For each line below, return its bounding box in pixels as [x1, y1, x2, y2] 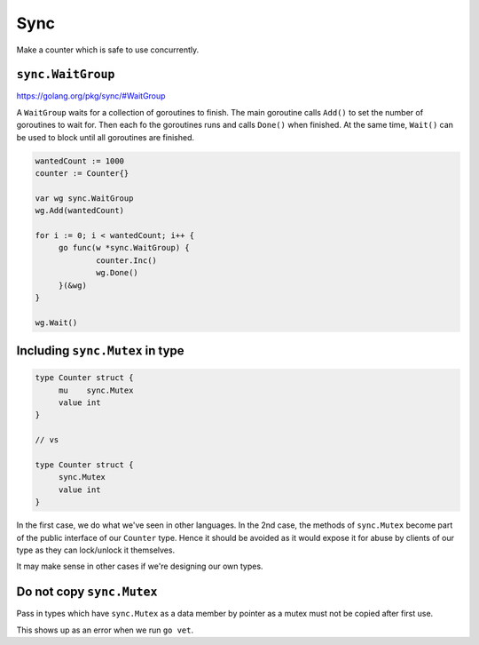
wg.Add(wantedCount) [35, 205, 124, 216]
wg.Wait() [35, 317, 78, 328]
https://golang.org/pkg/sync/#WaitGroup [16, 91, 166, 101]
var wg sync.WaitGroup [35, 193, 134, 203]
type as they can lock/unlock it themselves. [16, 545, 176, 555]
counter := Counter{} [35, 169, 130, 178]
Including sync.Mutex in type [16, 343, 185, 359]
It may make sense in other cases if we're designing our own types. [16, 561, 263, 572]
